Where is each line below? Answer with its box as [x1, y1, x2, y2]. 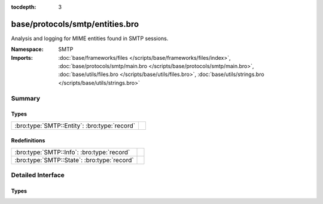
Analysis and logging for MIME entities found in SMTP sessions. [11, 35, 169, 42]
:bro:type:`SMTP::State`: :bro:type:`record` [14, 156, 134, 164]
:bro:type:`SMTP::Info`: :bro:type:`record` [14, 148, 130, 156]
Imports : [11, 54, 33, 61]
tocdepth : [11, 4, 36, 10]
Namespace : [11, 45, 44, 53]
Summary [11, 94, 41, 102]
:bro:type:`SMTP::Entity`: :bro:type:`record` [14, 121, 136, 130]
